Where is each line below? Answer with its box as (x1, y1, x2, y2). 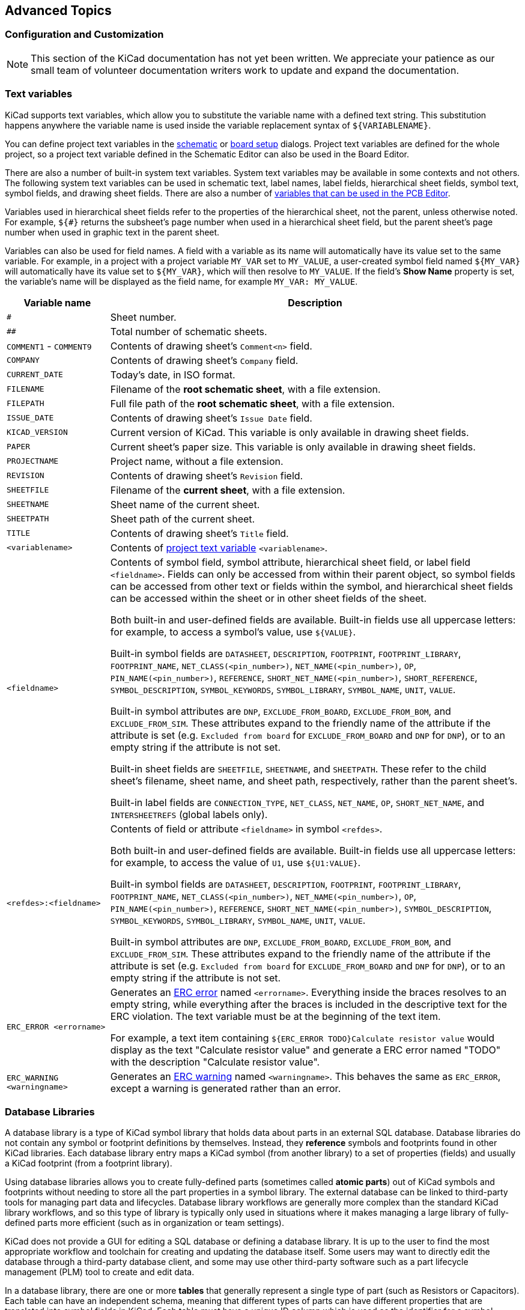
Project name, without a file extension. (110, 455, 284, 467)
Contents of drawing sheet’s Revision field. (110, 469, 303, 482)
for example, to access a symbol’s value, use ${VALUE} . (110, 625, 356, 638)
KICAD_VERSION (7, 428, 68, 437)
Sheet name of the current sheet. (110, 498, 260, 511)
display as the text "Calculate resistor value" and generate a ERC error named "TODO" (110, 1043, 501, 1056)
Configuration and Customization (5, 28, 164, 41)
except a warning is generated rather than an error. (110, 1082, 341, 1094)
